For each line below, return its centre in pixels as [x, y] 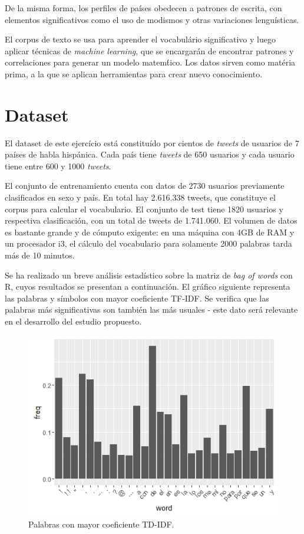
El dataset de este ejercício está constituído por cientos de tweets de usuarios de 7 [152, 142]
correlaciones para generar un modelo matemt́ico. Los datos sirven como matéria [150, 62]
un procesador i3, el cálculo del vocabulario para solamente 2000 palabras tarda [148, 243]
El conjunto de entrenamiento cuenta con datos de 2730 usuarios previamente [145, 186]
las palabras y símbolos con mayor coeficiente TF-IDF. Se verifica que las [137, 298]
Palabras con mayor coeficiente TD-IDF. [101, 524]
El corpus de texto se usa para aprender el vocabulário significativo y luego [140, 39]
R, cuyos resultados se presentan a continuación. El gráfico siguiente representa [148, 286]
